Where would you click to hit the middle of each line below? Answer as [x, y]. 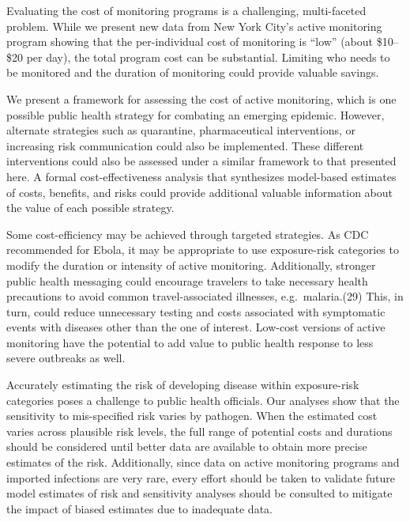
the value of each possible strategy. [90, 208]
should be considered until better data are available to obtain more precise [187, 446]
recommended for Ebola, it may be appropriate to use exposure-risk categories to [203, 250]
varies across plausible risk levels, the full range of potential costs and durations [199, 431]
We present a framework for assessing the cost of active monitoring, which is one [201, 98]
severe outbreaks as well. [66, 358]
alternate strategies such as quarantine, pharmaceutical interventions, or [181, 130]
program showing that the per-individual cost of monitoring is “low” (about [190, 42]
